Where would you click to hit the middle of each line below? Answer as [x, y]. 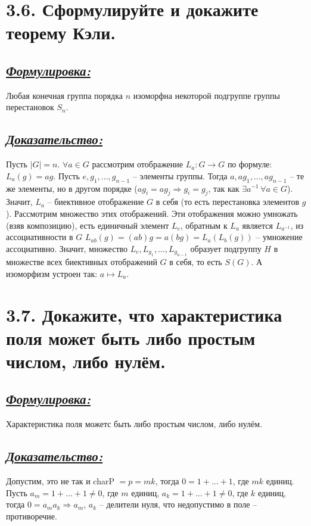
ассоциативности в [40, 237]
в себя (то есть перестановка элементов [228, 202]
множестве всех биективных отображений [82, 262]
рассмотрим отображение [138, 164]
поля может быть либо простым [131, 337]
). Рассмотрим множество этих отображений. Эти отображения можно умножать [152, 213]
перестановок [30, 107]
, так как [224, 188]
